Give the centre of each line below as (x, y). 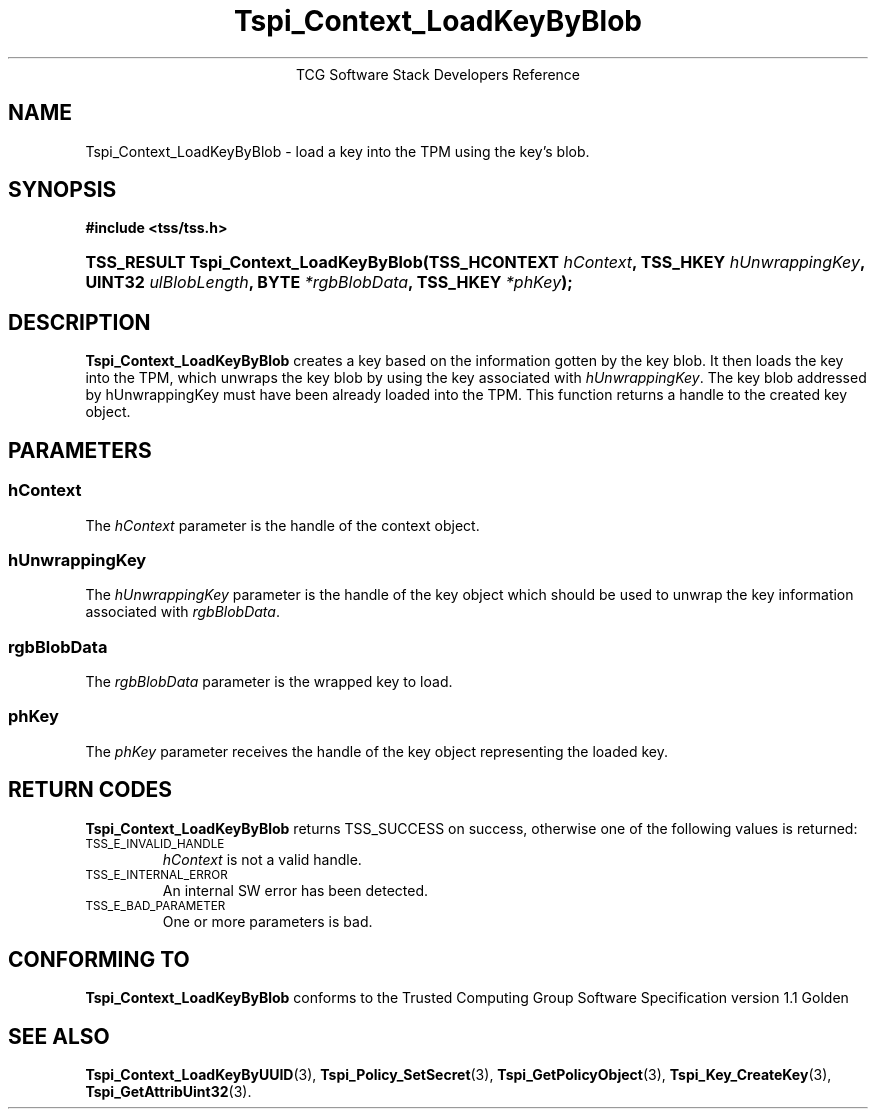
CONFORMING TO (99, 960)
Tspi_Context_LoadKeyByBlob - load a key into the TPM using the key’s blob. (337, 151)
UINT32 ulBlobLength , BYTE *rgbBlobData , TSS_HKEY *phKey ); (329, 282)
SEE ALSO (59, 1036)
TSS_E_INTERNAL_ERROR (156, 874)
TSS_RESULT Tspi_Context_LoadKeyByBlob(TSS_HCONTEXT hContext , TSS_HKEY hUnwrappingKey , (475, 262)
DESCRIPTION (79, 322)
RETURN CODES (90, 790)
